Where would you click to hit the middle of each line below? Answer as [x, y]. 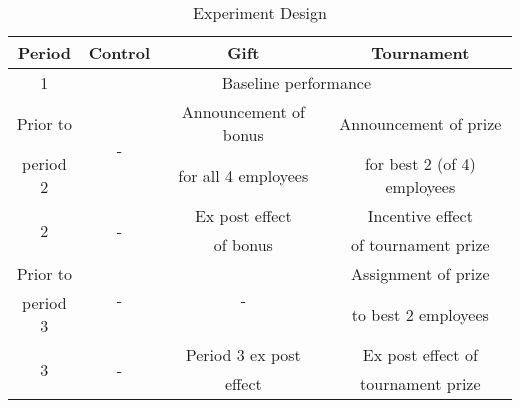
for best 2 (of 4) [420, 163]
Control [119, 52]
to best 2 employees [420, 314]
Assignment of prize [420, 273]
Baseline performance [296, 82]
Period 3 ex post [243, 354]
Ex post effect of [420, 354]
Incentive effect [420, 215]
